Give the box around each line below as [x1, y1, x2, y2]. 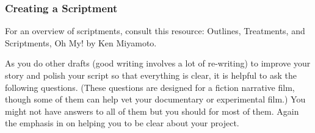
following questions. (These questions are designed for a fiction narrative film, [5, 81, 295, 93]
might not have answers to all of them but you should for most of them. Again [5, 104, 299, 117]
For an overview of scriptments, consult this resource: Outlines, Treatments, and [5, 24, 305, 37]
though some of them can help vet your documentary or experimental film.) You [5, 93, 306, 106]
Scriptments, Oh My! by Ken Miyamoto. [5, 36, 157, 49]
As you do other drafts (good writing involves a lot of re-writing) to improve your [5, 57, 311, 70]
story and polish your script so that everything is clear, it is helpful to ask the [5, 69, 297, 81]
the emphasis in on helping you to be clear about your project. [5, 117, 239, 129]
